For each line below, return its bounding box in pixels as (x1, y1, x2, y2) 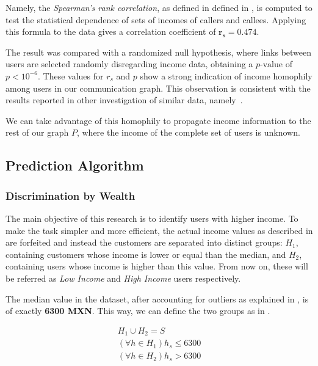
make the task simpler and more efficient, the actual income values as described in (5, 224, 313, 236)
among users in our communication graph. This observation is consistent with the (5, 81, 311, 94)
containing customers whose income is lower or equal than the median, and (5, 247, 286, 260)
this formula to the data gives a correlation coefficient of (5, 25, 216, 38)
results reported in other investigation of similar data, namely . (5, 93, 243, 106)
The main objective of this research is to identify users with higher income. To (5, 211, 298, 224)
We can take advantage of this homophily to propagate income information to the (5, 114, 311, 126)
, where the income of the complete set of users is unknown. (76, 126, 300, 139)
